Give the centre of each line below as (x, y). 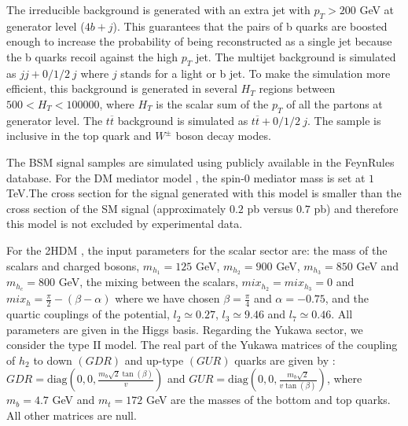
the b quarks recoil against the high (92, 56)
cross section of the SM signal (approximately (116, 208)
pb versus (270, 208)
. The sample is (344, 120)
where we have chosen (167, 298)
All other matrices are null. (72, 415)
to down (53, 360)
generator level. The (55, 120)
